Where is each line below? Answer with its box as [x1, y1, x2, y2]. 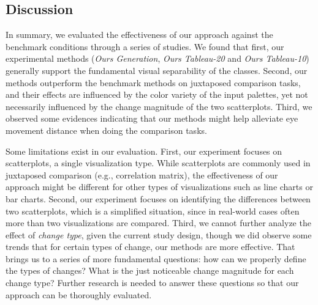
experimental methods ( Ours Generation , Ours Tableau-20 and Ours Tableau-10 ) [6, 52, 309, 65]
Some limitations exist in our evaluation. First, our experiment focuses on [6, 144, 282, 157]
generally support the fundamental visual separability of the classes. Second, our [6, 64, 308, 76]
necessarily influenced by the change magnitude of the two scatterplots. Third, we [6, 100, 312, 112]
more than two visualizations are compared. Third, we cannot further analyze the [6, 216, 311, 229]
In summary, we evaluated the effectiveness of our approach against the [6, 28, 273, 41]
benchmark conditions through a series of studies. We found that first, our [6, 40, 284, 53]
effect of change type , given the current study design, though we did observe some [6, 228, 312, 241]
